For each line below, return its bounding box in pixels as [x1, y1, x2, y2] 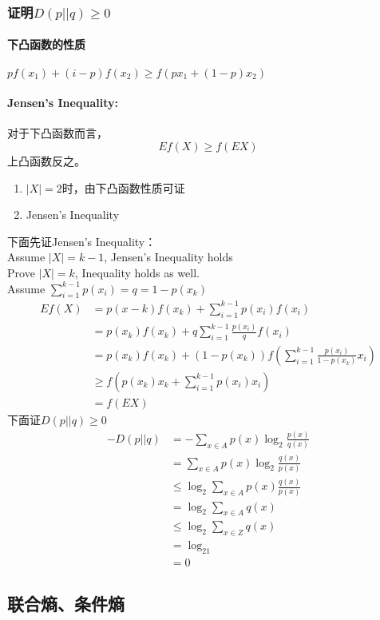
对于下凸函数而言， [7, 125, 108, 141]
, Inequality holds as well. [74, 264, 200, 280]
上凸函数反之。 [7, 153, 85, 169]
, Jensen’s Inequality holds [104, 248, 233, 265]
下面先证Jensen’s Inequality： [7, 232, 156, 249]
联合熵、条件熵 [7, 591, 125, 616]
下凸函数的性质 [7, 36, 85, 53]
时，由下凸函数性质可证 [61, 179, 185, 196]
